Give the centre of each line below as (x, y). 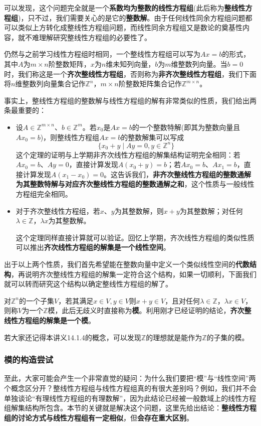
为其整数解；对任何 (211, 210)
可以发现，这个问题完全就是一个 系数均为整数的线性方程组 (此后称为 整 (118, 8)
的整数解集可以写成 (153, 137)
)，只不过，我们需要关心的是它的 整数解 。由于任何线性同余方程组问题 (132, 17)
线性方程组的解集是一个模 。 (50, 320)
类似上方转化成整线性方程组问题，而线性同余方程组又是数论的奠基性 (130, 27)
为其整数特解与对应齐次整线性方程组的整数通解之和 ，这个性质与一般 (128, 184)
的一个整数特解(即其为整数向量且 (186, 127)
